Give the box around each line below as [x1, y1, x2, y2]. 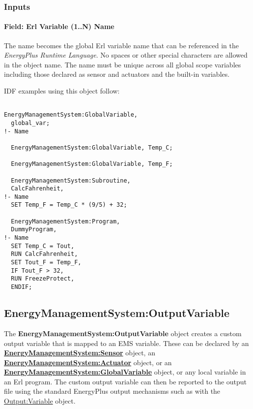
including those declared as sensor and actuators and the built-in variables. [4, 69, 230, 79]
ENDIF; [11, 283, 32, 291]
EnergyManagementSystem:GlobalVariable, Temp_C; [11, 144, 173, 151]
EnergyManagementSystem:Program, [11, 218, 120, 225]
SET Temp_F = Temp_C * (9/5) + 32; [11, 201, 127, 209]
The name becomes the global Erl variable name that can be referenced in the [4, 40, 239, 50]
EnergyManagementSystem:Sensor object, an [4, 347, 155, 358]
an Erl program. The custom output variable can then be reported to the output [4, 376, 247, 386]
